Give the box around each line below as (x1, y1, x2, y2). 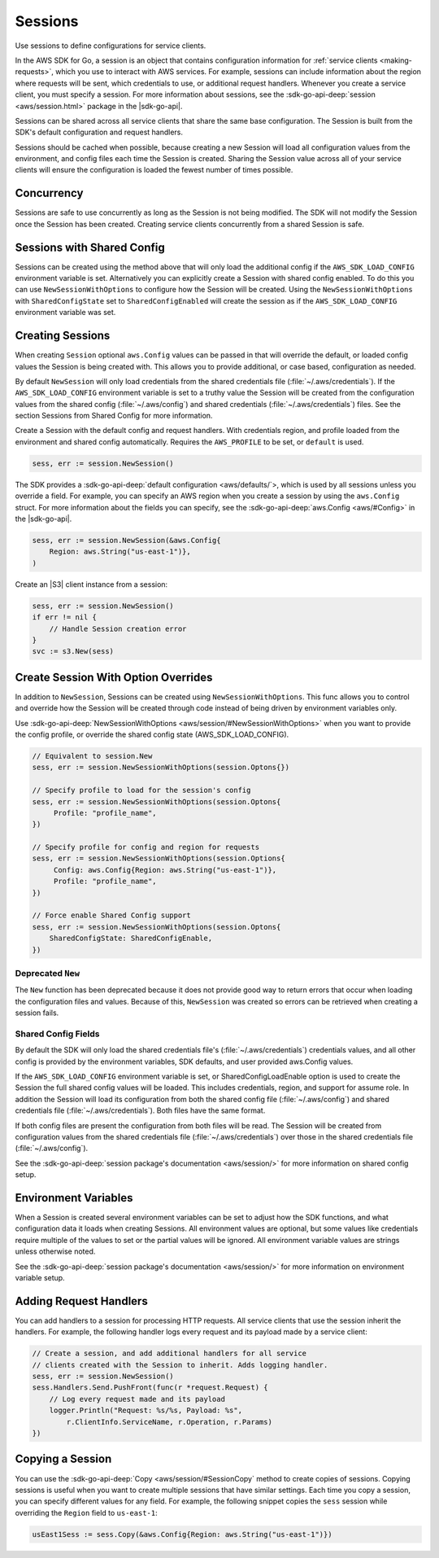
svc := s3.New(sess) (32, 647, 114, 656)
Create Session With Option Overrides (15, 670, 213, 684)
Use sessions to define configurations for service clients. (15, 41, 206, 50)
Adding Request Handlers (15, 1294, 148, 1308)
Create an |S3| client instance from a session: (15, 579, 168, 589)
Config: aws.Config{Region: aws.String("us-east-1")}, (53, 865, 277, 874)
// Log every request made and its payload (49, 1394, 225, 1403)
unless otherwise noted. (15, 1246, 96, 1257)
